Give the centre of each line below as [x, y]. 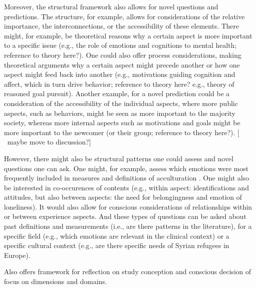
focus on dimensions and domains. [55, 281]
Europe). [17, 255]
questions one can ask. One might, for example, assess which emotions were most [126, 168]
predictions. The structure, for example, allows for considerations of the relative [124, 16]
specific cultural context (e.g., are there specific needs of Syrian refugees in [117, 245]
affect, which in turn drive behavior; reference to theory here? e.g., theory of [119, 84]
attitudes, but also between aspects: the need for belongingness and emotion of [123, 197]
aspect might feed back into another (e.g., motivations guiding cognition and [120, 74]
